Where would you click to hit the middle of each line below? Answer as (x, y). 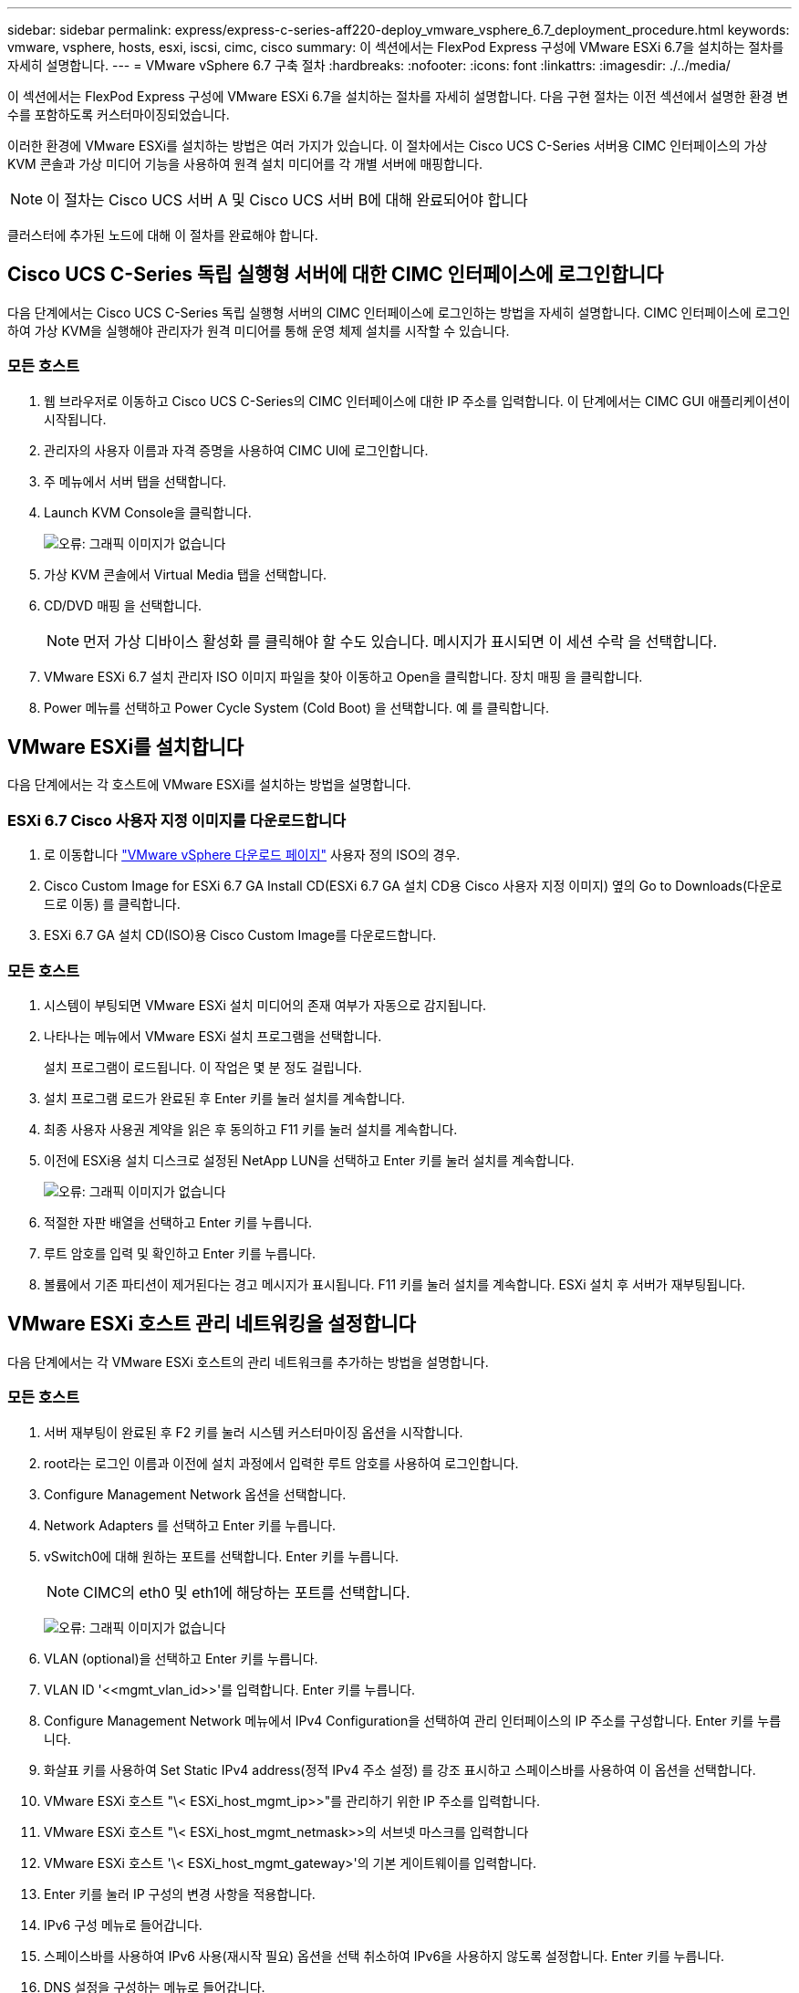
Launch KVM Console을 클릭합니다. (148, 512)
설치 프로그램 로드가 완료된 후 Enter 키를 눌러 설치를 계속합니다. (225, 1098)
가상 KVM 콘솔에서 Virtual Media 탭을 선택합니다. (186, 574)
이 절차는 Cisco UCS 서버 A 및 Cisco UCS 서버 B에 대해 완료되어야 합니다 (287, 200)
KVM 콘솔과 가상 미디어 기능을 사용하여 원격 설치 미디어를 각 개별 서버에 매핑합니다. (245, 164)
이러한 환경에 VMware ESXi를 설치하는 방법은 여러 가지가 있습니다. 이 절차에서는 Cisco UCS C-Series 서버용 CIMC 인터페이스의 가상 (388, 146)
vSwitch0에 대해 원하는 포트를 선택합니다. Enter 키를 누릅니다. (222, 1556)
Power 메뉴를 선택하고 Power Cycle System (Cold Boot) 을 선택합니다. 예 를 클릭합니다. (297, 707)
